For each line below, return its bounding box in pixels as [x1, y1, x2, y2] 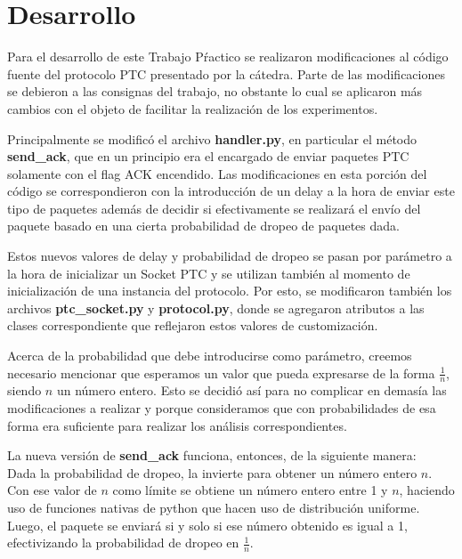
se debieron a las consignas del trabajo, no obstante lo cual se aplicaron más [7, 82, 423, 101]
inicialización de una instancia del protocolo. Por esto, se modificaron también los [7, 281, 452, 300]
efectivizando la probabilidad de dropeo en [7, 533, 239, 552]
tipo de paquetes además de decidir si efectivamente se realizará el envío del [7, 198, 421, 217]
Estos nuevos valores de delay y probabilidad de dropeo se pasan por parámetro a [7, 247, 452, 265]
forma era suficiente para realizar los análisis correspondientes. [7, 416, 347, 434]
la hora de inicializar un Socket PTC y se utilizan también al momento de [7, 263, 410, 282]
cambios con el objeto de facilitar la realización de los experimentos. [7, 99, 378, 117]
